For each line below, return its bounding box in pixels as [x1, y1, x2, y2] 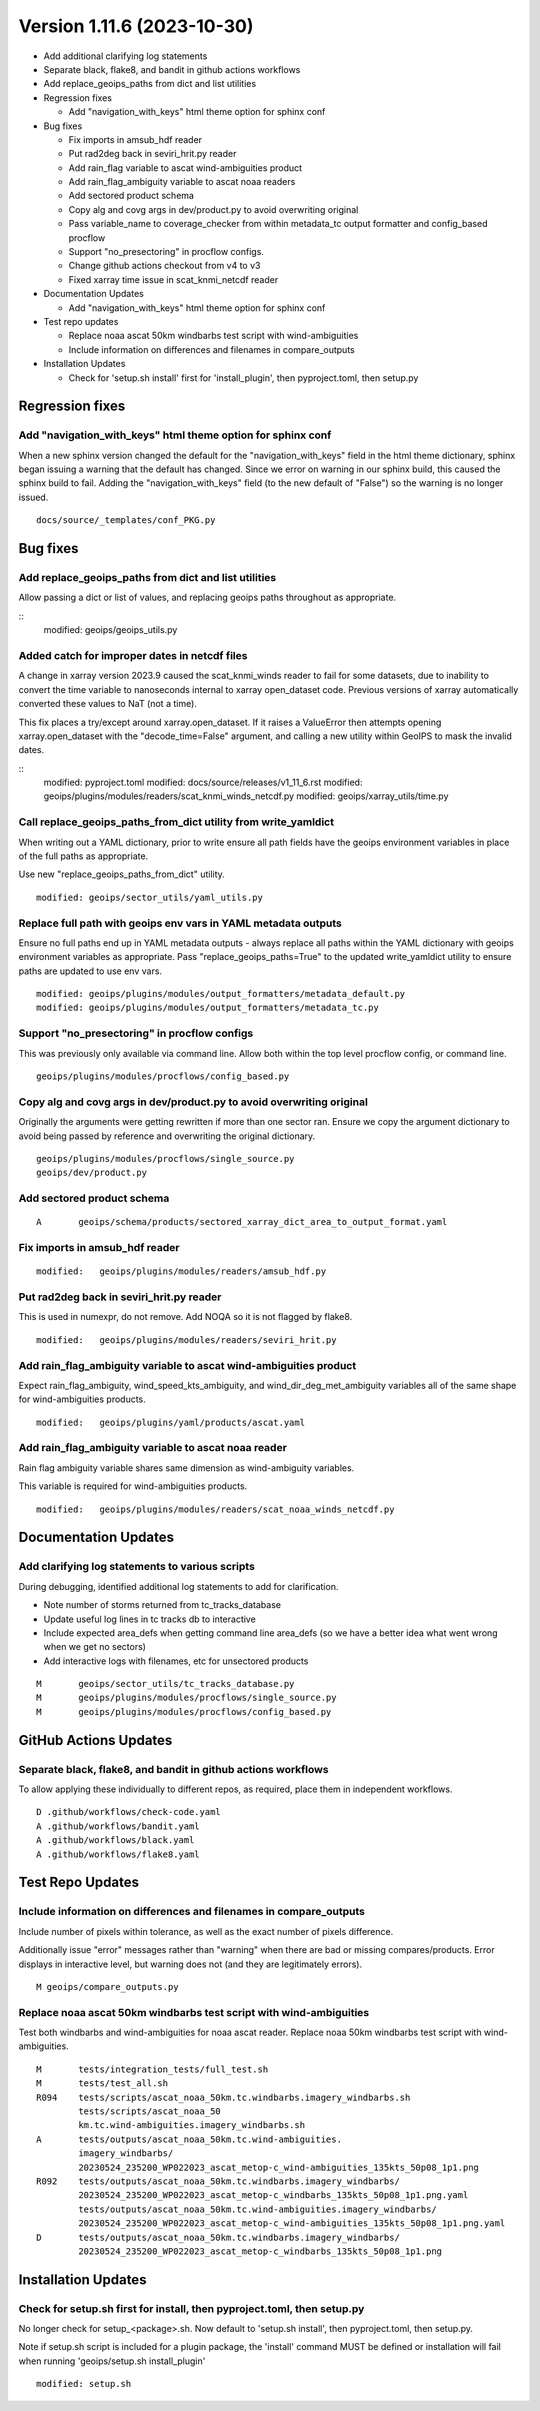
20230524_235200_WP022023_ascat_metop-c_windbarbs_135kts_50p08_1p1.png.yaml [78, 2190, 469, 2201]
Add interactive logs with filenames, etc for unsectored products [43, 1655, 309, 1667]
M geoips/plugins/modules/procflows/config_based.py [36, 1706, 332, 1717]
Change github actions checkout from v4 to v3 [68, 260, 261, 272]
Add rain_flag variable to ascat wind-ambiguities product [68, 161, 303, 174]
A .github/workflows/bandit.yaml [36, 1820, 200, 1832]
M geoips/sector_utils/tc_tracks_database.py [36, 1678, 295, 1690]
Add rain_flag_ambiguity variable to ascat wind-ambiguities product [18, 1358, 357, 1372]
